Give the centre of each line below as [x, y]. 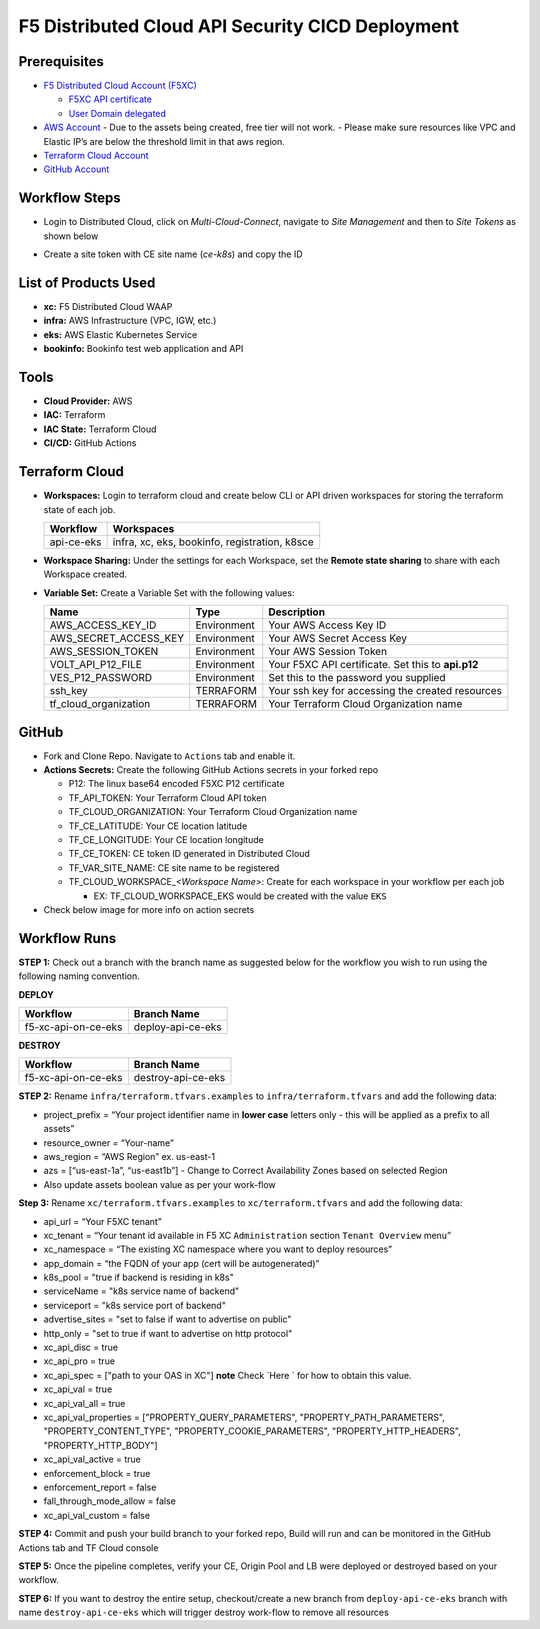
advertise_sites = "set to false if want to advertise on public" [167, 1319]
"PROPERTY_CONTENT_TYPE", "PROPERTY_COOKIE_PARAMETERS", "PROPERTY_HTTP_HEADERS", [252, 1431]
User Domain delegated [117, 113]
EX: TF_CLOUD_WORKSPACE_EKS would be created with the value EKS [240, 896]
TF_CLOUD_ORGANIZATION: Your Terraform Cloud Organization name [213, 812]
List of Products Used [87, 282]
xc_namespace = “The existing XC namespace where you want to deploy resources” [218, 1249]
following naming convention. [79, 976]
